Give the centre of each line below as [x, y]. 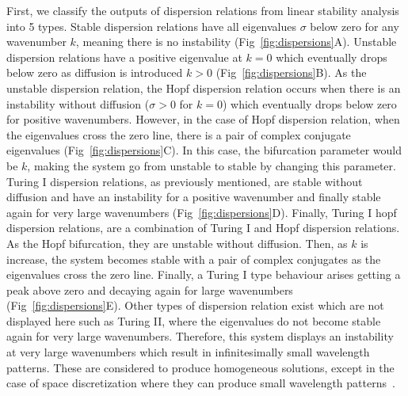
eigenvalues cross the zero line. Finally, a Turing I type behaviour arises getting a [204, 274]
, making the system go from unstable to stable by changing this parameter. [212, 165]
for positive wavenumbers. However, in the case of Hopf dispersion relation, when [203, 119]
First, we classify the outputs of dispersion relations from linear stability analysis [203, 10]
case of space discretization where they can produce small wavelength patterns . [201, 383]
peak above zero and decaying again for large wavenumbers [150, 289]
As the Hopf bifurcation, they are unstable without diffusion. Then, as [177, 243]
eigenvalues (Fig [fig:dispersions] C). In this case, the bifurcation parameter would [204, 150]
